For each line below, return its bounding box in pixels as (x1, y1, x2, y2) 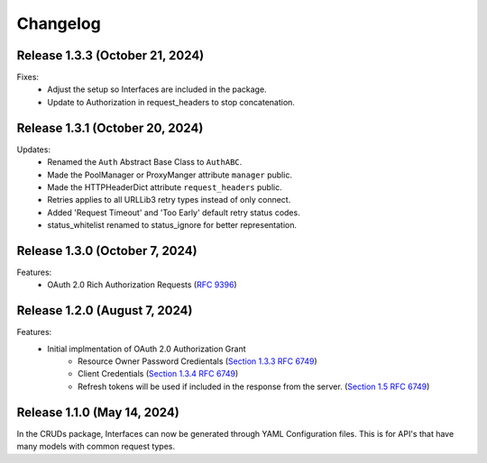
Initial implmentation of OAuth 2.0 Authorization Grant (47, 343, 247, 354)
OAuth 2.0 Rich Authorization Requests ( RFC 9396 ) (47, 279, 238, 290)
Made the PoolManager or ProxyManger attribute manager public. (47, 169, 293, 180)
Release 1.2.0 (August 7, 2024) (16, 303, 193, 319)
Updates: (16, 144, 51, 155)
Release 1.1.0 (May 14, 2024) (16, 404, 179, 420)
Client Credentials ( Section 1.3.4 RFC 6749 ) (78, 368, 239, 379)
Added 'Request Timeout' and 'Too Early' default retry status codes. (47, 207, 301, 218)
